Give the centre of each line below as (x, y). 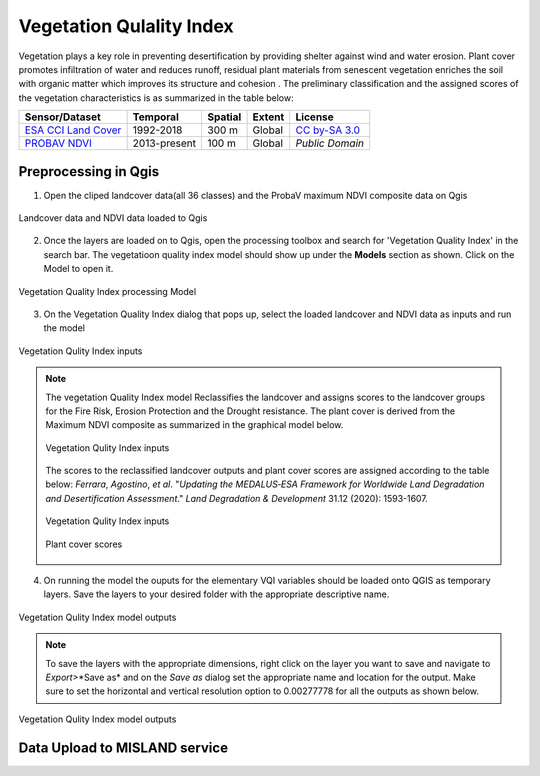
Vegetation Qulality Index (126, 26)
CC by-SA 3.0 (327, 130)
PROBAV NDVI (58, 143)
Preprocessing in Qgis (89, 171)
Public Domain (330, 143)
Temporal (155, 117)
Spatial (224, 117)
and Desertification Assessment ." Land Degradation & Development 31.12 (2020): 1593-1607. (237, 498)
